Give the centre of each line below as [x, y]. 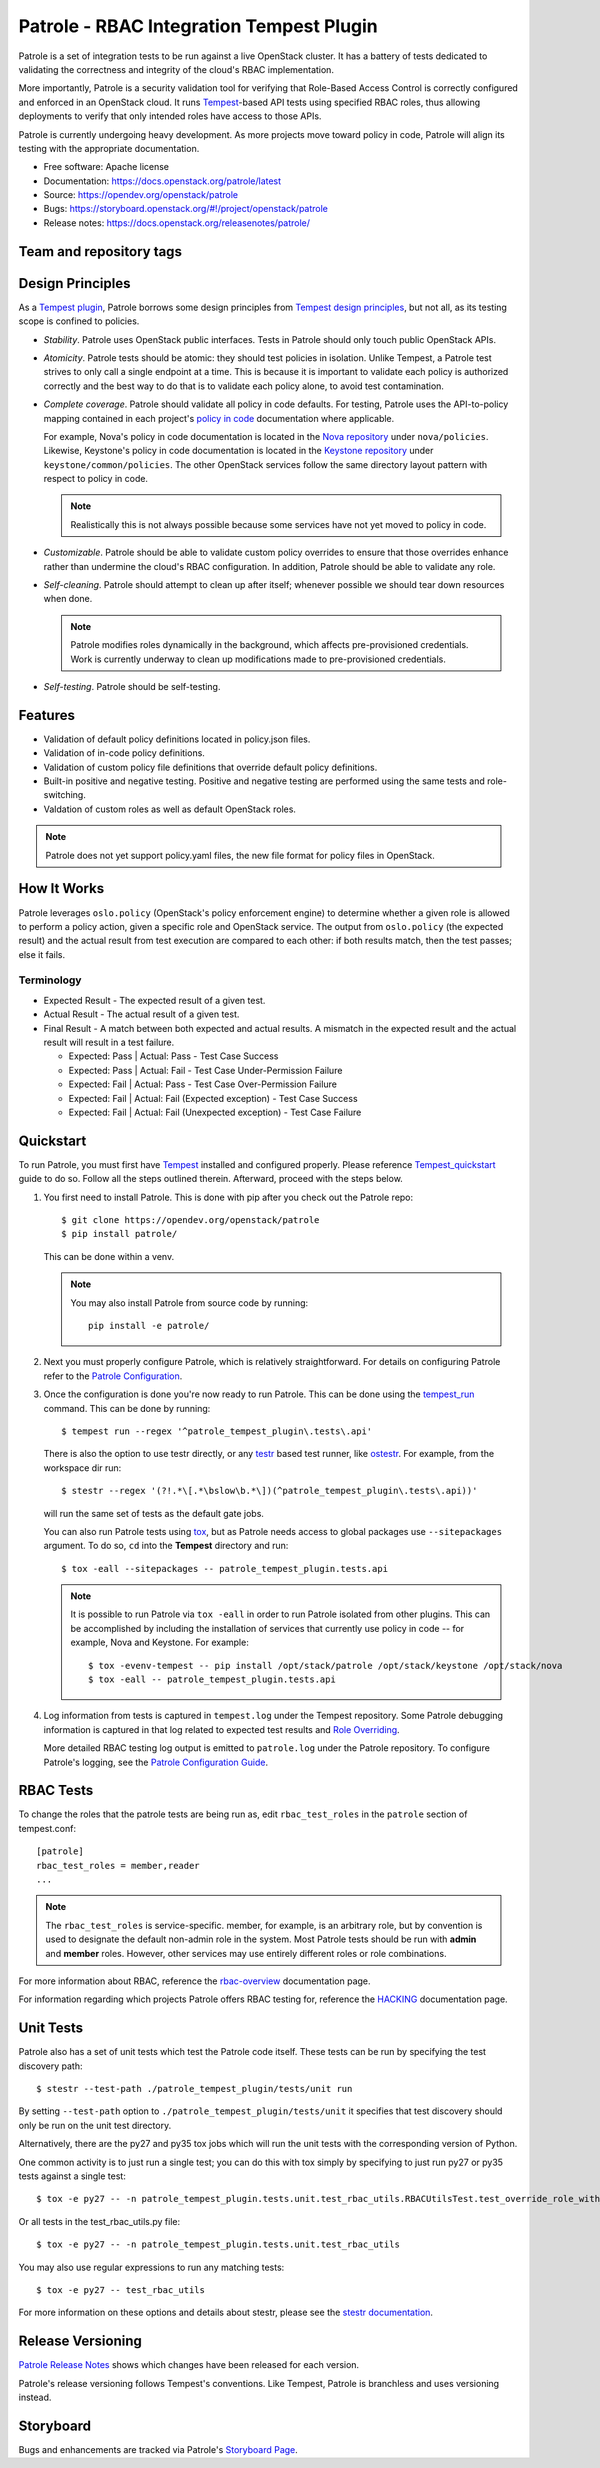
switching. [65, 795]
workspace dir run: [82, 1467]
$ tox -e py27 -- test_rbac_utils [120, 2289]
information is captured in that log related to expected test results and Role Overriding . [221, 1729]
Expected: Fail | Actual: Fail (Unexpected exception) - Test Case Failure [215, 1112]
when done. [68, 599]
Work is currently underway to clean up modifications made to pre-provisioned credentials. [258, 659]
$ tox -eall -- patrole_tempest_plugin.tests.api [212, 1679]
